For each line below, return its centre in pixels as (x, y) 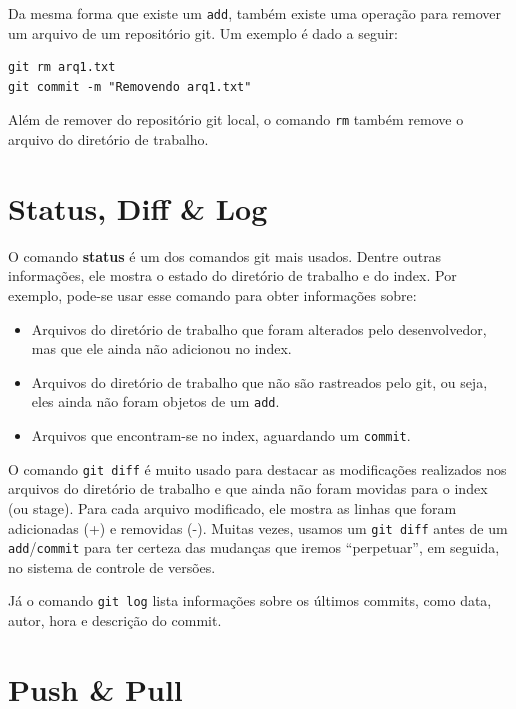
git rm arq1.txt (62, 67)
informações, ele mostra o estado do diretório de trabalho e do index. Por (232, 275)
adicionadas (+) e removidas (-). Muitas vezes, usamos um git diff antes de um (258, 527)
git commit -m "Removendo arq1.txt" (130, 86)
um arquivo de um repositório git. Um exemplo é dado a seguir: (203, 32)
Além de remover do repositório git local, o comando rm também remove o (236, 119)
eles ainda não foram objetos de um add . (155, 401)
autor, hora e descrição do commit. (115, 620)
